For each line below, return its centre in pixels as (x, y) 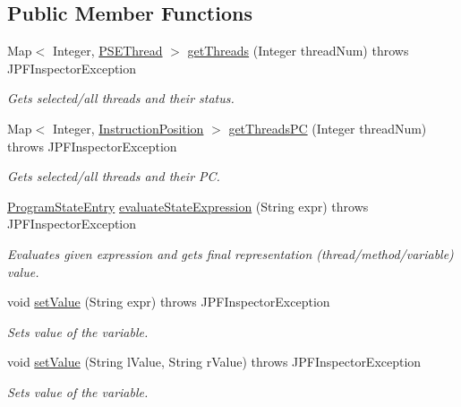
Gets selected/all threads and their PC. (114, 176)
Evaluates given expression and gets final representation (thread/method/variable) (230, 253)
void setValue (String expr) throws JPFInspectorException (169, 302)
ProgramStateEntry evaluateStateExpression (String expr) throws (188, 206)
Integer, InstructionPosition (128, 128)
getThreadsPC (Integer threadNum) (328, 128)
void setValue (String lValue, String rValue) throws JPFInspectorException (214, 362)
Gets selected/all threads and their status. (121, 98)
